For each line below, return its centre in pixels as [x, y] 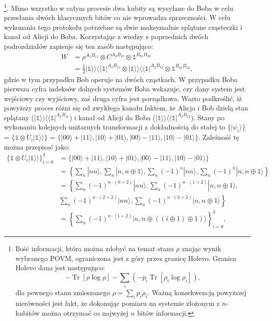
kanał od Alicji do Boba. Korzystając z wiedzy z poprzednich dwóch [106, 36]
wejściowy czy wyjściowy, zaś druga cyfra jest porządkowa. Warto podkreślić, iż [123, 98]
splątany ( [19, 117]
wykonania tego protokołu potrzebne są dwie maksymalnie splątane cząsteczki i [123, 27]
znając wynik [201, 248]
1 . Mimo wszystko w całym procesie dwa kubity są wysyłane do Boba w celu [119, 7]
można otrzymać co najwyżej [85, 312]
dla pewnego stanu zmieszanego [63, 292]
